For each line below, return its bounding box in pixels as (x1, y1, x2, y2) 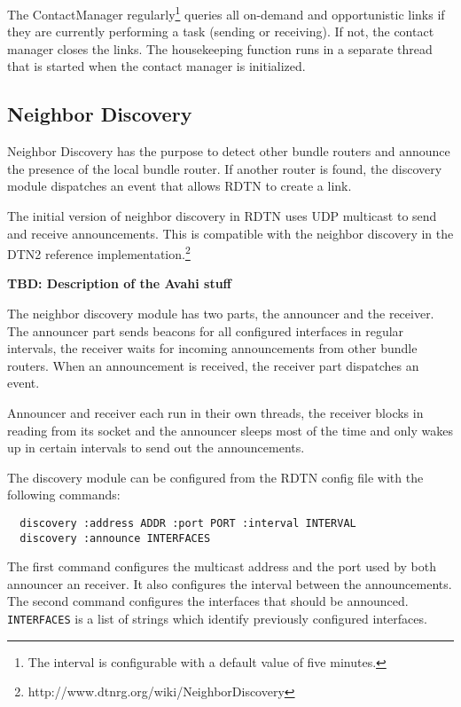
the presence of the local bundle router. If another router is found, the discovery (7, 159, 442, 177)
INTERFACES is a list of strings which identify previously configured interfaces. (7, 609, 427, 628)
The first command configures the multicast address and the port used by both (7, 557, 437, 576)
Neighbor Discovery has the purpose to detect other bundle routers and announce (7, 142, 450, 161)
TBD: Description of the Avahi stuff (7, 274, 231, 293)
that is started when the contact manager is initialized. (7, 57, 306, 75)
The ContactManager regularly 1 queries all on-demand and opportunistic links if (7, 3, 445, 23)
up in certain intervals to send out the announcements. (7, 438, 305, 457)
